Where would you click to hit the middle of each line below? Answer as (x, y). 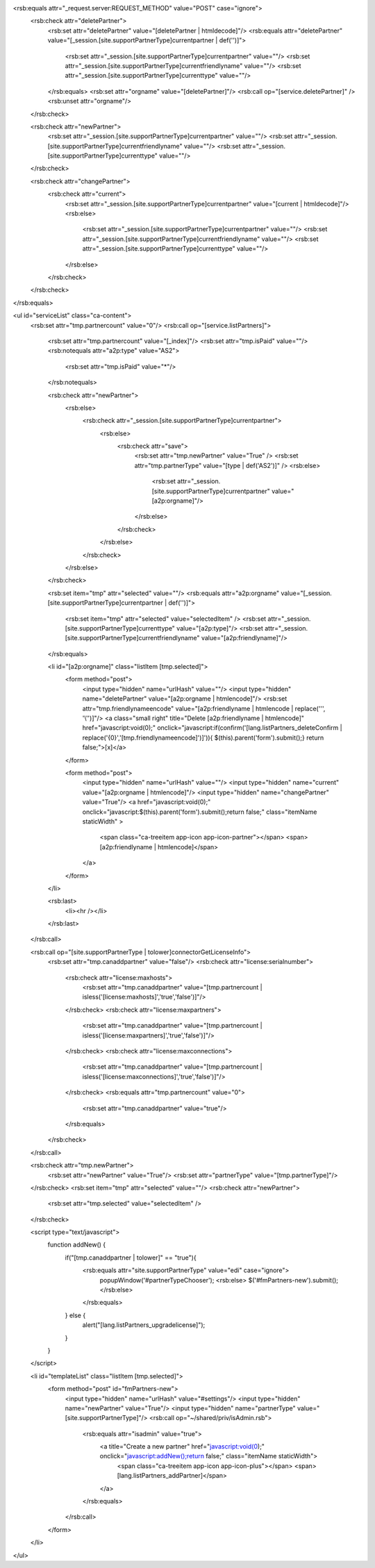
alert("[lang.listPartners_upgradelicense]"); (144, 1325)
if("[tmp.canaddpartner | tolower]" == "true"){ (131, 1258)
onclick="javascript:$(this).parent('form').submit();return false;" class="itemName (200, 812)
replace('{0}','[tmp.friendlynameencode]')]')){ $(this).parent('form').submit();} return (203, 737)
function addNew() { (77, 1245)
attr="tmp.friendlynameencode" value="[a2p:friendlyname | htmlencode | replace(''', (204, 708)
